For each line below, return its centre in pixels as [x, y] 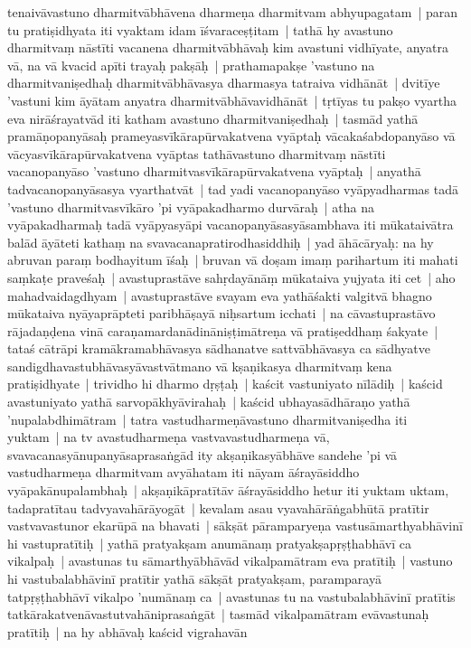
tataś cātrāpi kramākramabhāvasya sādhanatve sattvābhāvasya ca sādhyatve [219, 348]
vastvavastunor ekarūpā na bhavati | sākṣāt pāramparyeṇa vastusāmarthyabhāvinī [235, 526]
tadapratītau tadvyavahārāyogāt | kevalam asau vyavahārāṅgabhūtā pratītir [218, 507]
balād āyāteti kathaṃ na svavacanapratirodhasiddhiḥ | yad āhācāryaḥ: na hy [221, 242]
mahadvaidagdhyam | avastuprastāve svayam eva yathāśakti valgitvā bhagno [220, 295]
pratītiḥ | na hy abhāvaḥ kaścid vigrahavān [127, 631]
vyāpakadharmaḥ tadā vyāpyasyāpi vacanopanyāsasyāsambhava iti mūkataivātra [231, 225]
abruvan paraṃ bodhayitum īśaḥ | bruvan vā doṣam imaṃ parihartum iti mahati [233, 260]
